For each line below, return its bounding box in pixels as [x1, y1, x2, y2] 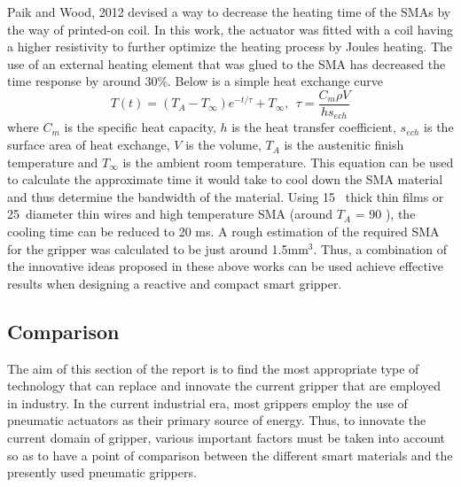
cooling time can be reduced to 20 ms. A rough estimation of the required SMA [7, 222, 440, 241]
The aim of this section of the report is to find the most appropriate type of [7, 359, 419, 377]
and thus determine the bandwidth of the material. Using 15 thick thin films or [7, 187, 444, 205]
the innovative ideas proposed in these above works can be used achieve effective [7, 257, 443, 275]
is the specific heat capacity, [64, 118, 216, 136]
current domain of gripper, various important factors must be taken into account [7, 429, 446, 446]
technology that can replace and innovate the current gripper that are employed [7, 376, 441, 395]
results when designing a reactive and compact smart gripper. [7, 274, 342, 292]
